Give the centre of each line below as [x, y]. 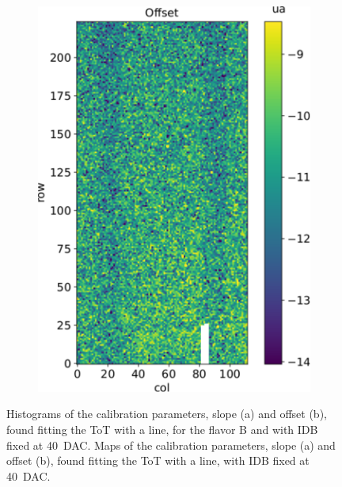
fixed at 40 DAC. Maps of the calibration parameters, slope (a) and [171, 445]
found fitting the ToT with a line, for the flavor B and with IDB [162, 429]
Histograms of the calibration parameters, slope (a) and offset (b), [167, 414]
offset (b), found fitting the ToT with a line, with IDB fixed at [158, 460]
